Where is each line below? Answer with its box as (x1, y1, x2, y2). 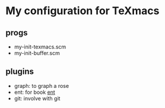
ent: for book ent (14, 89, 56, 96)
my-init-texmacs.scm (14, 43, 66, 50)
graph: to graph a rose (14, 82, 69, 89)
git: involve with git (14, 94, 61, 102)
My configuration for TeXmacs (5, 4, 160, 18)
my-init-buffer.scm (14, 50, 60, 57)
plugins (5, 67, 34, 77)
